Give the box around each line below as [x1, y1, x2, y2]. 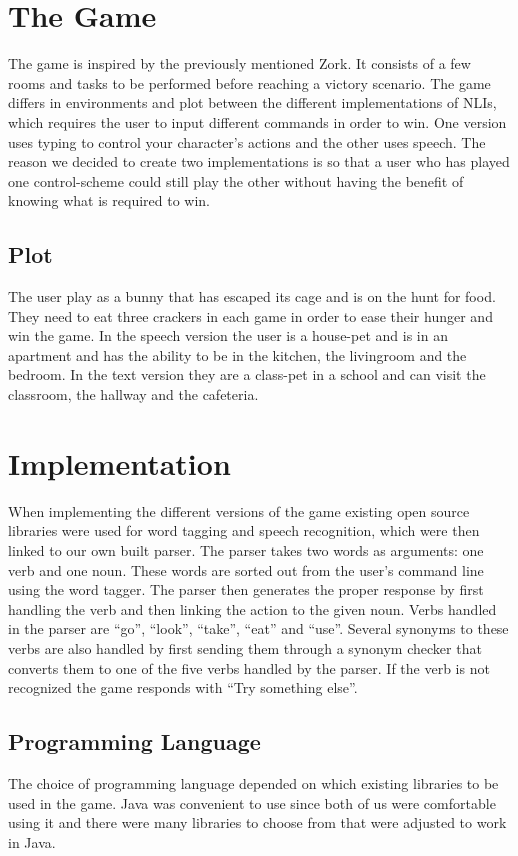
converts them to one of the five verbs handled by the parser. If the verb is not [8, 657, 490, 678]
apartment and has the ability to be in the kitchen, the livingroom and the [8, 344, 467, 365]
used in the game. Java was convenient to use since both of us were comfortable [8, 792, 496, 813]
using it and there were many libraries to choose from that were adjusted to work [8, 812, 507, 833]
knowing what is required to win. [8, 190, 211, 211]
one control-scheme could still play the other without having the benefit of [8, 170, 464, 191]
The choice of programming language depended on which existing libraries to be [8, 772, 499, 793]
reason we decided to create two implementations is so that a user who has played [8, 151, 510, 172]
